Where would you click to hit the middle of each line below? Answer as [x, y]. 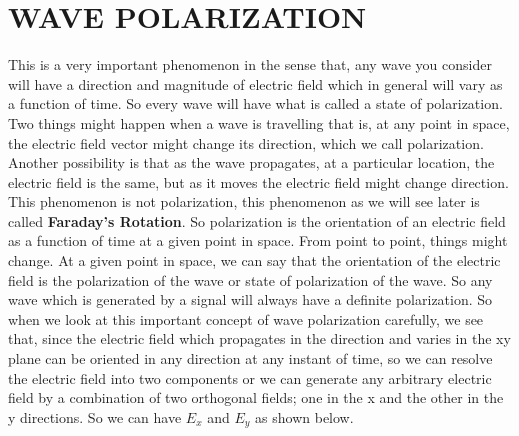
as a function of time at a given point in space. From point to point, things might [258, 240]
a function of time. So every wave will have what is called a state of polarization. [255, 103]
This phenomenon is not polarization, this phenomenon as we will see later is [244, 201]
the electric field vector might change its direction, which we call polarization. [246, 142]
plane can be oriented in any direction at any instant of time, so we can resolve [250, 358]
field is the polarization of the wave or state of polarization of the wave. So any [250, 279]
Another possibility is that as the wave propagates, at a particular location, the [251, 162]
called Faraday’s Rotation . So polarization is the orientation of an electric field [257, 220]
